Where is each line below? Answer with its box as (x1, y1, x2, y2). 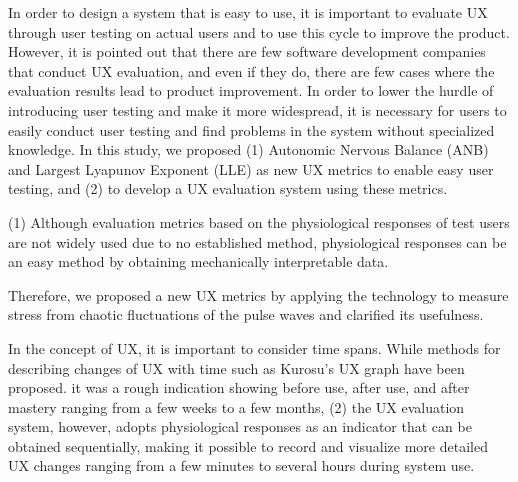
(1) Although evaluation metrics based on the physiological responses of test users (8, 211, 510, 232)
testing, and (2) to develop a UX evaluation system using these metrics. (8, 178, 448, 199)
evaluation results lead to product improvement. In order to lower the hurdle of (8, 80, 494, 101)
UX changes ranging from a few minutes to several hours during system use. (8, 455, 475, 476)
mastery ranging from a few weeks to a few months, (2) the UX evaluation (8, 396, 465, 417)
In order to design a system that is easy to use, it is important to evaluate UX (8, 2, 488, 22)
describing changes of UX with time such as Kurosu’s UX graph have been (8, 357, 465, 378)
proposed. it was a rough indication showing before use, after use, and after (8, 377, 470, 398)
